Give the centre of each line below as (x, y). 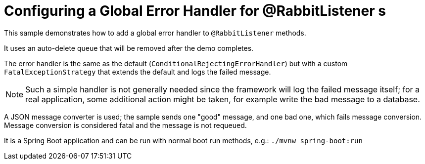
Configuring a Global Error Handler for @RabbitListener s (195, 11)
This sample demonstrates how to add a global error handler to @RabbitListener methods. (155, 33)
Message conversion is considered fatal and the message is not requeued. (125, 125)
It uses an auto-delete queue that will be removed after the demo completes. (129, 48)
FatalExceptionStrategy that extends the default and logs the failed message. (138, 72)
